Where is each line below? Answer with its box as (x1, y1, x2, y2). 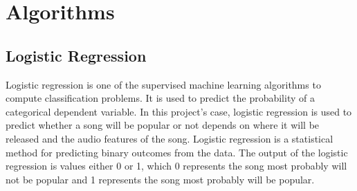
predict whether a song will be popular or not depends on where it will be (6, 118, 320, 132)
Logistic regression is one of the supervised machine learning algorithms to (6, 77, 321, 91)
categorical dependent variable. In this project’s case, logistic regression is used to (6, 104, 352, 118)
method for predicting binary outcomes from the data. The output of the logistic (6, 145, 348, 159)
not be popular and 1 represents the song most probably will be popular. (6, 172, 315, 186)
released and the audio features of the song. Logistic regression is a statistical (6, 131, 333, 145)
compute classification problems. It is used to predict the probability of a (6, 91, 315, 105)
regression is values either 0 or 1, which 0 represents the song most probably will (6, 158, 347, 173)
